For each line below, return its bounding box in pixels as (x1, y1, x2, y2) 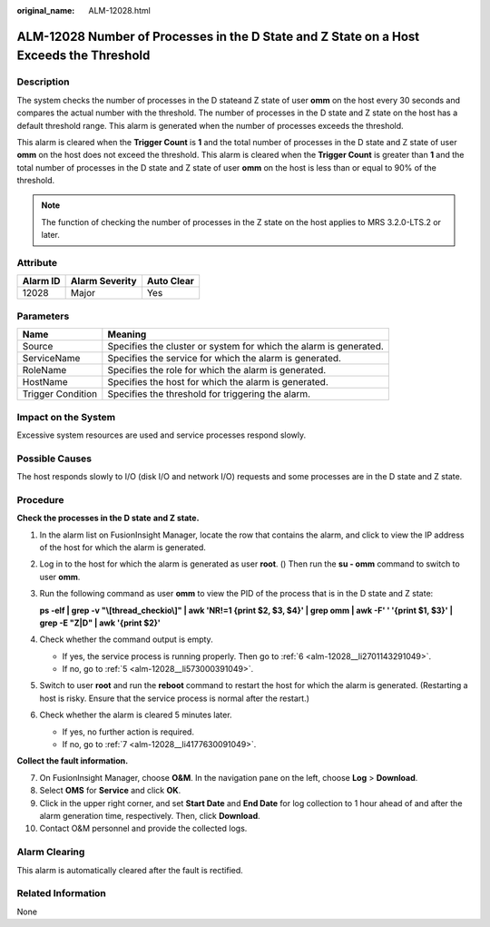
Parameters (16, 310, 70, 322)
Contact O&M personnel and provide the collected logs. (39, 823, 248, 834)
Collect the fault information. (16, 755, 129, 766)
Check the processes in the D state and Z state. (16, 513, 200, 524)
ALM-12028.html (88, 5, 152, 15)
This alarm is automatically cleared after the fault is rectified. (16, 864, 244, 875)
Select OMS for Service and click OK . (39, 785, 181, 796)
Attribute (16, 257, 58, 270)
